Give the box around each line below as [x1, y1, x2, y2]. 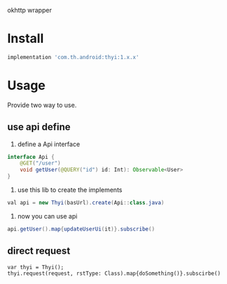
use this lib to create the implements [17, 186, 123, 194]
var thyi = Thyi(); [7, 264, 64, 271]
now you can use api [17, 212, 78, 220]
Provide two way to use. [7, 101, 77, 109]
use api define [7, 121, 71, 133]
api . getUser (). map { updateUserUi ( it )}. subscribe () [7, 225, 156, 233]
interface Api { [7, 153, 55, 160]
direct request [7, 245, 71, 257]
